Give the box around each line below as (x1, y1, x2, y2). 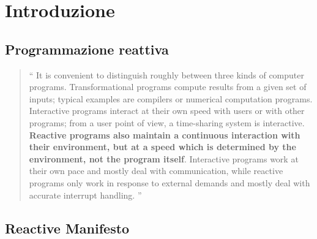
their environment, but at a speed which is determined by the (29, 140, 296, 153)
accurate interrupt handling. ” (29, 188, 142, 201)
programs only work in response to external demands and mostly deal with (29, 176, 310, 189)
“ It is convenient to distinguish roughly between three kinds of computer (29, 68, 304, 81)
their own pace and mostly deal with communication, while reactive (29, 164, 283, 177)
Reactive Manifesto (5, 218, 130, 237)
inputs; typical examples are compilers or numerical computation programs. (29, 92, 313, 105)
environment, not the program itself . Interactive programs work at (29, 152, 299, 165)
